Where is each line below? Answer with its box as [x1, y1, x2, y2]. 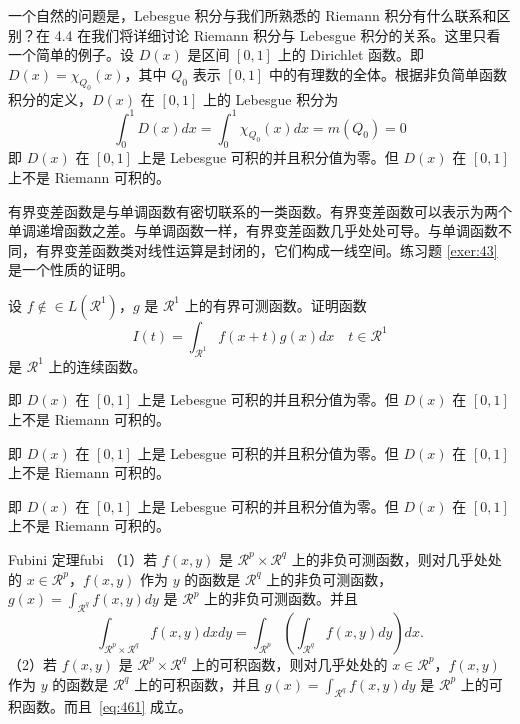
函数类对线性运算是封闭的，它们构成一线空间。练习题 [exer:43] [91, 239, 498, 260]
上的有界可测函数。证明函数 [184, 294, 367, 315]
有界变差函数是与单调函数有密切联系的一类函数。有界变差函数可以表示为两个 [8, 200, 512, 221]
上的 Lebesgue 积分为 [202, 88, 339, 109]
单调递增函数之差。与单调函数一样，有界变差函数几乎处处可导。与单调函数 [8, 220, 498, 241]
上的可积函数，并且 [134, 673, 261, 694]
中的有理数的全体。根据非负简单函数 [268, 63, 507, 84]
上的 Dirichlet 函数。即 [277, 44, 425, 65]
